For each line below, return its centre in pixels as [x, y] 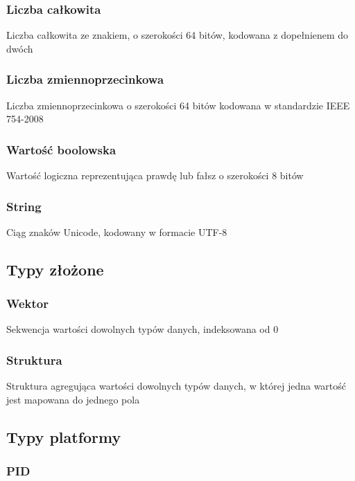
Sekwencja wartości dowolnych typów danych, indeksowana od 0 [142, 329]
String [24, 206]
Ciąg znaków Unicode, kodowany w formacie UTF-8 [117, 232]
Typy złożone [55, 269]
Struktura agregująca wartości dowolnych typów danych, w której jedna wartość [176, 386]
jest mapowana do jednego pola [73, 399]
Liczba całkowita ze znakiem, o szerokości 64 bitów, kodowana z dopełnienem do [177, 35]
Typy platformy [64, 436]
